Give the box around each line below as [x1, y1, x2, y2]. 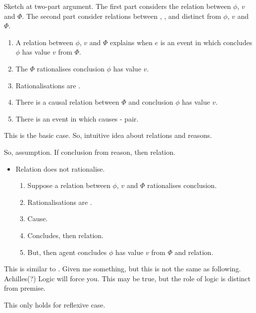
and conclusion [128, 97, 173, 107]
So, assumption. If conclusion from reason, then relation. [4, 146, 176, 157]
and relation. [174, 247, 213, 257]
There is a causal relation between [15, 97, 119, 107]
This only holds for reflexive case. [4, 299, 105, 310]
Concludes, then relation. [27, 230, 103, 240]
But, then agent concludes [27, 247, 107, 257]
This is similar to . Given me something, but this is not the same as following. [4, 263, 241, 274]
